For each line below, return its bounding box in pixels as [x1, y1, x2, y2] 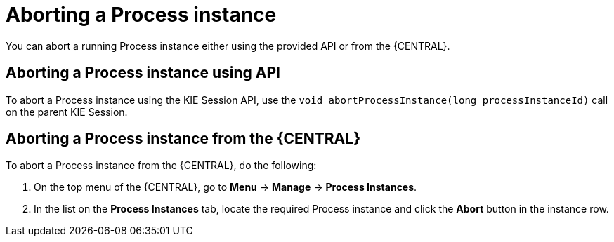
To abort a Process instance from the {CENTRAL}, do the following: [6, 159, 317, 172]
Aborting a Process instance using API [6, 64, 280, 82]
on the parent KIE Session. [6, 105, 128, 118]
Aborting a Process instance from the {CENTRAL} [6, 130, 360, 148]
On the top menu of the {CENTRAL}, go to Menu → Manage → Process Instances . [34, 181, 417, 194]
